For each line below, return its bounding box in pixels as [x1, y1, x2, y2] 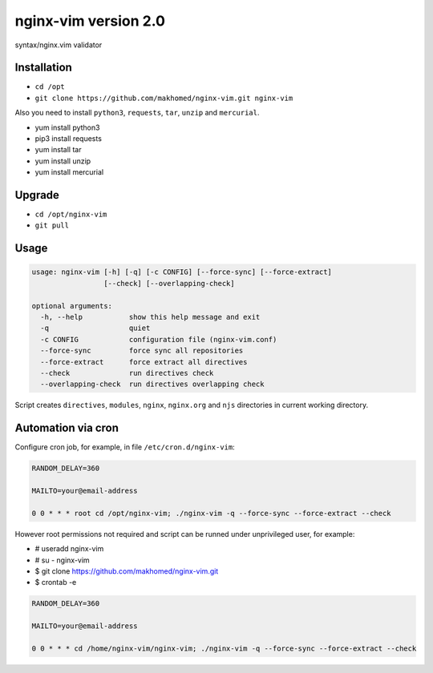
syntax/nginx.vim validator [14, 40, 103, 50]
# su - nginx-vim [34, 555, 90, 565]
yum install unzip [34, 156, 91, 166]
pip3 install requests [34, 134, 102, 143]
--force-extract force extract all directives [40, 357, 248, 366]
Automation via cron [14, 421, 119, 435]
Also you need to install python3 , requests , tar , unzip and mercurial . [14, 108, 260, 118]
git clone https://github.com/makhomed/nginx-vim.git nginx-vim [34, 93, 293, 103]
